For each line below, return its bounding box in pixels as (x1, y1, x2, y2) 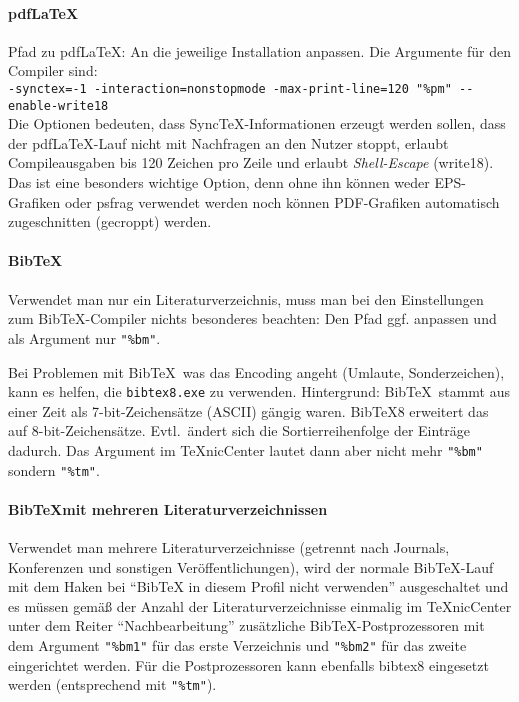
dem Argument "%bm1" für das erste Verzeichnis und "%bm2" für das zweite (8, 635, 467, 656)
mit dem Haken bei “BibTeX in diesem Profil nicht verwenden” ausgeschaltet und (8, 576, 509, 597)
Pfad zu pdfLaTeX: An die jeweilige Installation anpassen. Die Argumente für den (8, 40, 511, 61)
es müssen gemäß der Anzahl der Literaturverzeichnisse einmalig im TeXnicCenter (8, 595, 512, 616)
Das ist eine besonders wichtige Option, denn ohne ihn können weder (8, 172, 430, 193)
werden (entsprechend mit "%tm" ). (8, 674, 217, 695)
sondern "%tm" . (8, 459, 100, 480)
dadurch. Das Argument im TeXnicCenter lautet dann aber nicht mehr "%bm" (8, 439, 483, 460)
